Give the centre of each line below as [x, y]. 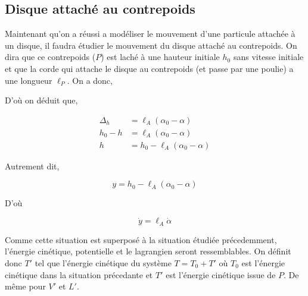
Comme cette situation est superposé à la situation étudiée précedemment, [141, 239]
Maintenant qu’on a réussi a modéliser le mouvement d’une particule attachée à [150, 34]
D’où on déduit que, [41, 100]
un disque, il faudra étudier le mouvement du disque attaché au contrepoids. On [151, 45]
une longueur [29, 80]
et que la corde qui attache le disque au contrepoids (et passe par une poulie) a [149, 68]
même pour [25, 286]
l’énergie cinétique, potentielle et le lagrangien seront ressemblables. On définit [148, 251]
